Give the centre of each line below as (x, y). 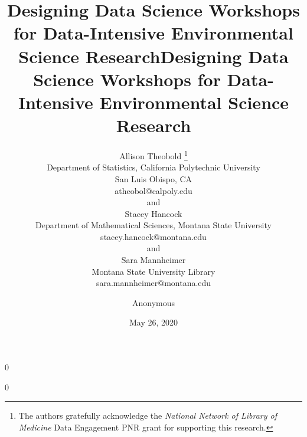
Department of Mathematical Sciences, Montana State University (153, 225)
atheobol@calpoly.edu (153, 190)
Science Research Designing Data (153, 56)
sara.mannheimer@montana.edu (153, 283)
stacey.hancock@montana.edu (153, 236)
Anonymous (153, 302)
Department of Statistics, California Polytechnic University (153, 167)
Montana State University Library (153, 271)
